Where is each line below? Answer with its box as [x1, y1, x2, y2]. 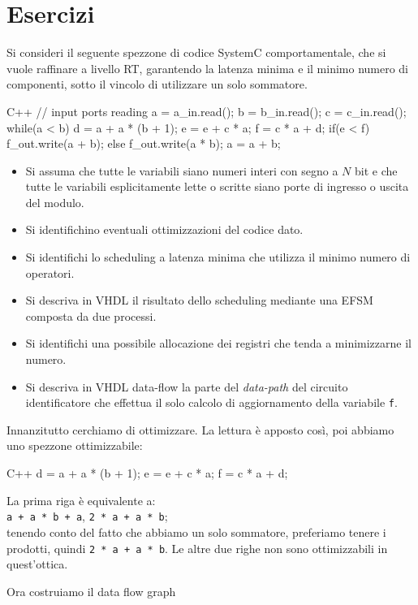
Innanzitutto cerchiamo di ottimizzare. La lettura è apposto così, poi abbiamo [6, 421, 394, 438]
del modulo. [25, 193, 84, 210]
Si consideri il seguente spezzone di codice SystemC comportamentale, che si [6, 44, 386, 61]
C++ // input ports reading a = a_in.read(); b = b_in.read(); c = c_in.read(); [6, 102, 407, 119]
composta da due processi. [25, 307, 157, 324]
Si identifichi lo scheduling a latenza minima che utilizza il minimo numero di [25, 248, 411, 266]
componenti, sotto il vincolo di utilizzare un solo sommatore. [6, 76, 308, 93]
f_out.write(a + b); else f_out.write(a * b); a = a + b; [6, 135, 281, 152]
